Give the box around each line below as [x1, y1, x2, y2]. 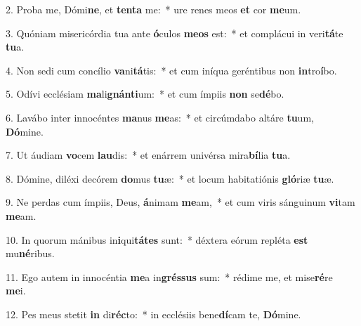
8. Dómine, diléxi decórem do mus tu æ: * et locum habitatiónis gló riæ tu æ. [6, 171, 334, 185]
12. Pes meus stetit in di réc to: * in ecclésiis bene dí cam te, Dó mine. [6, 306, 301, 321]
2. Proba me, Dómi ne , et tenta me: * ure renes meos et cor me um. [6, 2, 301, 16]
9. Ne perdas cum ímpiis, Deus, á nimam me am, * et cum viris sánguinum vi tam [6, 195, 355, 209]
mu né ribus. [6, 246, 55, 261]
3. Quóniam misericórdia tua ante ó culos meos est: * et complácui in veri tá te [6, 25, 343, 40]
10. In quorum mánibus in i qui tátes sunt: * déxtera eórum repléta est [6, 232, 308, 247]
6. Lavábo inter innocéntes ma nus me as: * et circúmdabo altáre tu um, [6, 110, 314, 124]
